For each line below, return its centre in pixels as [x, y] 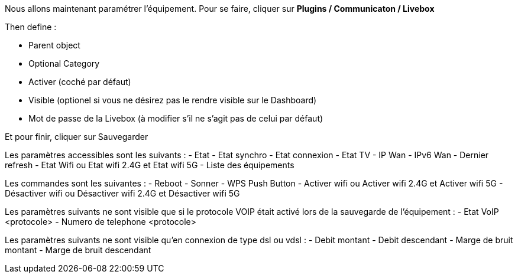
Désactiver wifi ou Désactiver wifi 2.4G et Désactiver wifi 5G [122, 193]
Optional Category [64, 63]
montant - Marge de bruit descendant [78, 250]
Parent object [54, 45]
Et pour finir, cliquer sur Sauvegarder [77, 137]
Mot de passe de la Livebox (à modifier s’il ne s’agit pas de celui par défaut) [176, 118]
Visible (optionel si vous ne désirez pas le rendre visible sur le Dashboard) [173, 100]
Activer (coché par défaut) [80, 82]
